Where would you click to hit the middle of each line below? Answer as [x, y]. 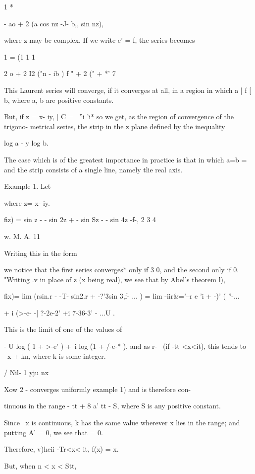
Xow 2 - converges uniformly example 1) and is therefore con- [98, 389]
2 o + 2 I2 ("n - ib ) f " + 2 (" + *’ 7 [60, 73]
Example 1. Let [27, 186]
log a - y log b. [26, 143]
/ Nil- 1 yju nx [26, 372]
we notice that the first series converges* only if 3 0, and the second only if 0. [122, 270]
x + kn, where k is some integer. [56, 355]
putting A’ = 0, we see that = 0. [53, 432]
